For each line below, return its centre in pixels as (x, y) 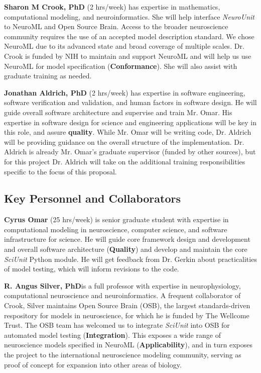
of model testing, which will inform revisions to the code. (92, 269)
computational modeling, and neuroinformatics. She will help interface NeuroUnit (129, 16)
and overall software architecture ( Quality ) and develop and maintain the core (126, 249)
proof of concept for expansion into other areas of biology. (93, 364)
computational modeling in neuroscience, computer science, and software (116, 229)
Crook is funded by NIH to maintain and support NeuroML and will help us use (128, 56)
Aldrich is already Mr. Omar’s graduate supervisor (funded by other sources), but (130, 152)
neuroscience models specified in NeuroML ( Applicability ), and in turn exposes (128, 345)
